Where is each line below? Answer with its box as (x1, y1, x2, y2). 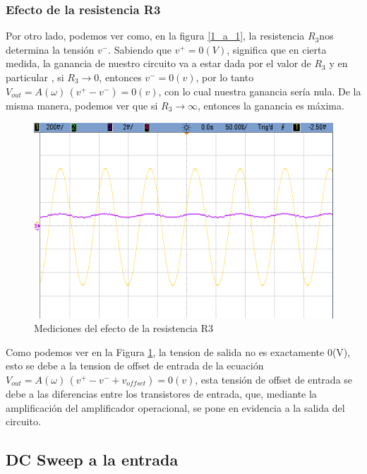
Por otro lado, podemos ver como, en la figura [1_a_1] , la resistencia (6, 28, 305, 43)
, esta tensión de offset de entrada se (195, 372, 353, 386)
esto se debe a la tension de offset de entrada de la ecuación (6, 358, 264, 373)
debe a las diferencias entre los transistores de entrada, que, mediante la (6, 386, 317, 401)
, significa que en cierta (227, 42, 327, 57)
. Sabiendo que (108, 42, 172, 57)
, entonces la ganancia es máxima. (198, 97, 344, 112)
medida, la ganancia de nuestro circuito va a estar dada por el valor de (6, 56, 311, 71)
